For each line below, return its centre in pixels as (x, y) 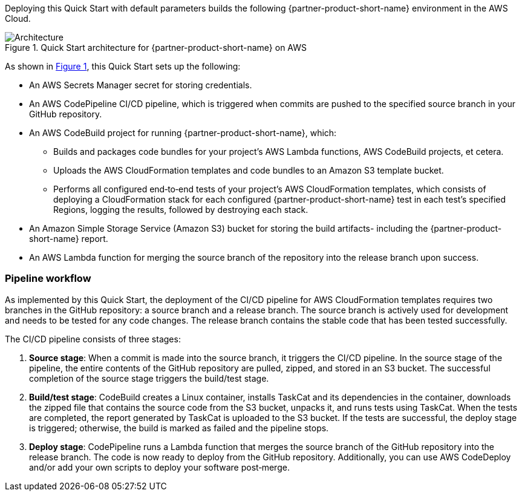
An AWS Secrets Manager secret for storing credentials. (141, 85)
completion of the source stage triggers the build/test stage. (149, 378)
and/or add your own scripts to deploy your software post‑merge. (159, 467)
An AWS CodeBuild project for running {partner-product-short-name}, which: (183, 133)
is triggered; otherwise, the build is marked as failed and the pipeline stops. (179, 428)
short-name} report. (69, 239)
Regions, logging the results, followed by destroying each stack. (181, 210)
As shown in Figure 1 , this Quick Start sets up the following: (123, 66)
